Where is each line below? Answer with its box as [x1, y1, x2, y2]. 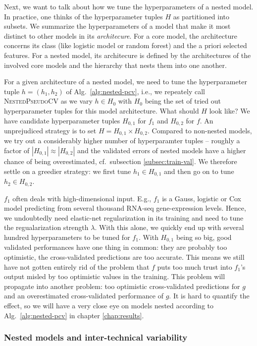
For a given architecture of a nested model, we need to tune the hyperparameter [4, 76, 247, 87]
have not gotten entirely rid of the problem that [4, 261, 150, 272]
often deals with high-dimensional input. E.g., [12, 193, 152, 203]
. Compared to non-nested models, [147, 125, 252, 135]
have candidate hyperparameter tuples [4, 115, 120, 125]
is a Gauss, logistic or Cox [162, 193, 241, 203]
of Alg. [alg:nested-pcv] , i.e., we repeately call [66, 86, 205, 96]
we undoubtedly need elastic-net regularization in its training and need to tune [4, 212, 244, 223]
